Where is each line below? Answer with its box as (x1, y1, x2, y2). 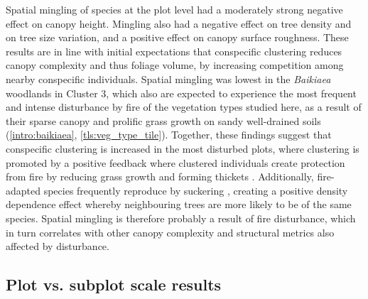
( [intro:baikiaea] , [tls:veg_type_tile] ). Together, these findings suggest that (6, 127, 332, 142)
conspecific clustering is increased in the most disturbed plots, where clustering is (6, 141, 359, 156)
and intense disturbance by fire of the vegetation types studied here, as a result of (6, 99, 362, 114)
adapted (6, 183, 41, 197)
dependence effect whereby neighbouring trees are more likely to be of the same (6, 197, 352, 212)
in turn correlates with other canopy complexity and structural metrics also (6, 224, 335, 239)
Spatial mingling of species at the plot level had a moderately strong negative (6, 2, 343, 16)
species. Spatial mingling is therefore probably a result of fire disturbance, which (6, 210, 356, 225)
